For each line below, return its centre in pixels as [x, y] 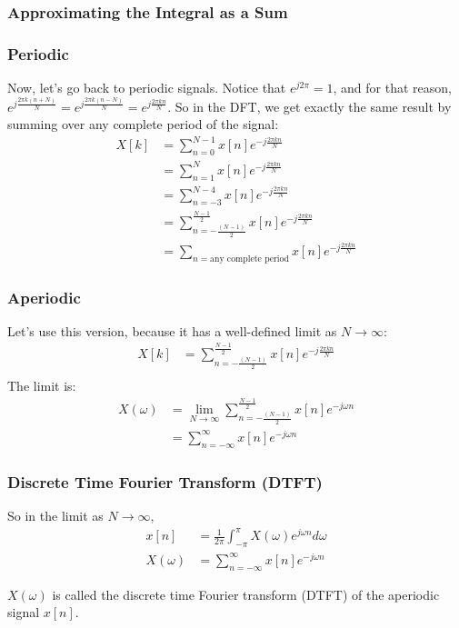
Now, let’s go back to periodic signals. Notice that [147, 88]
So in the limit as [55, 515]
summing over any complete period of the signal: [143, 124]
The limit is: [42, 386]
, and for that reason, [392, 88]
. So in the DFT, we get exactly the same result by [309, 106]
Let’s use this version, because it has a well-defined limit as [172, 330]
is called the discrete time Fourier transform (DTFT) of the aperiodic [246, 594]
